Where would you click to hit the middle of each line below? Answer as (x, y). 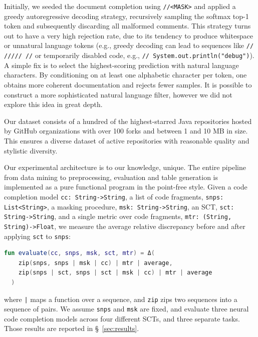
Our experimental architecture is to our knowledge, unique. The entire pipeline (125, 167)
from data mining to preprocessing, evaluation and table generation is (111, 177)
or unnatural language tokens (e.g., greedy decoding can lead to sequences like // (129, 45)
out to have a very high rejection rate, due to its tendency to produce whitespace (128, 35)
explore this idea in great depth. (53, 104)
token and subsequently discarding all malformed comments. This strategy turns (127, 26)
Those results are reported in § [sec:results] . (72, 328)
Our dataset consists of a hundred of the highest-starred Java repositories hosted (128, 121)
